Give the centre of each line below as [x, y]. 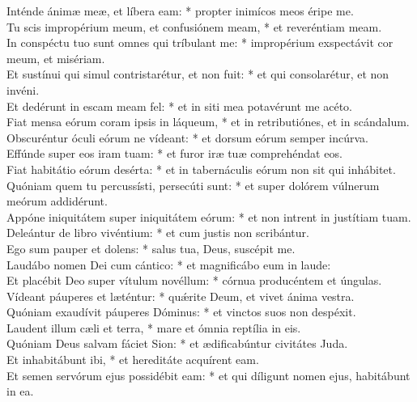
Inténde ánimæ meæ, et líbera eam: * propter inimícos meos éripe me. [180, 11]
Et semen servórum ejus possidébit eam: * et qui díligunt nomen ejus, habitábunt [208, 375]
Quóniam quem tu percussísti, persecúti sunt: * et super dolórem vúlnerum [193, 185]
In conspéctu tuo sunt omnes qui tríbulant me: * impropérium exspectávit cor [200, 42]
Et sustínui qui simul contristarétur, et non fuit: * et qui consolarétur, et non [198, 74]
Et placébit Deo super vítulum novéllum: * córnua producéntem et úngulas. [194, 280]
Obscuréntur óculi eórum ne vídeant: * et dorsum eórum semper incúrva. [187, 137]
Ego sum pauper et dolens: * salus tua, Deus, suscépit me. [151, 248]
